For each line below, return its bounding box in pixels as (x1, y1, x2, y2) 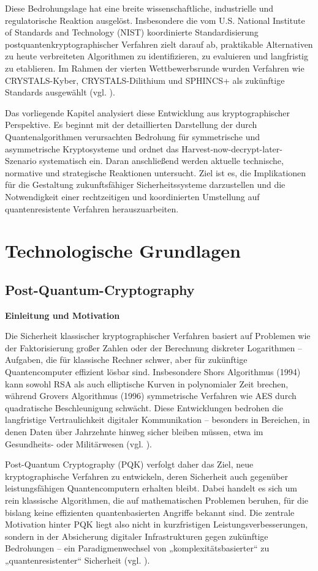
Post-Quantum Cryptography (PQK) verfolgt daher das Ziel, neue (5, 458, 254, 471)
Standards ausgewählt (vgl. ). (5, 86, 115, 99)
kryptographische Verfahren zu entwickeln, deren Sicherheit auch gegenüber (5, 469, 288, 482)
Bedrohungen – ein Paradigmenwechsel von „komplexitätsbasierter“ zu (5, 542, 270, 554)
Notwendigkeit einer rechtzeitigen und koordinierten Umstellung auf (5, 190, 260, 203)
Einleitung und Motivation (5, 308, 120, 321)
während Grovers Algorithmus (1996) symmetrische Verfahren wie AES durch (5, 389, 297, 402)
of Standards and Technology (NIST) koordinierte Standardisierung (5, 26, 259, 39)
